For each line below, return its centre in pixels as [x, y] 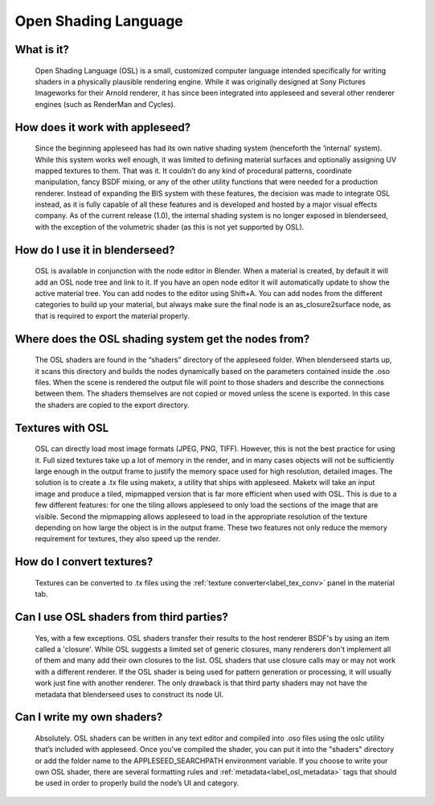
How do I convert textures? [84, 562]
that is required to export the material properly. [112, 316]
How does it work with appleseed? [103, 127]
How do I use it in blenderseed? [95, 250]
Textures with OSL [62, 427]
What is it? [42, 49]
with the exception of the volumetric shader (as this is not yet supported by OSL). [170, 227]
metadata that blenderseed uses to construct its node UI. [129, 694]
